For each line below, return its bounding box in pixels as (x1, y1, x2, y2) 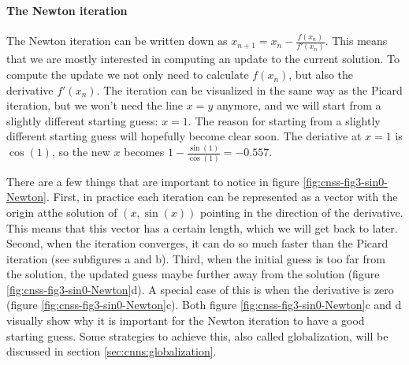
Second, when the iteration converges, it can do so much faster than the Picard (6, 235, 389, 251)
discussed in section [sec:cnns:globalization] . (6, 343, 217, 359)
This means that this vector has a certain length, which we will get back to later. (6, 219, 398, 236)
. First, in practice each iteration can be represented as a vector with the (46, 188, 398, 205)
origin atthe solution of (6, 203, 117, 220)
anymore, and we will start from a (216, 97, 381, 114)
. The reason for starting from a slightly (188, 112, 381, 128)
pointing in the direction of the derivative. (200, 203, 403, 220)
